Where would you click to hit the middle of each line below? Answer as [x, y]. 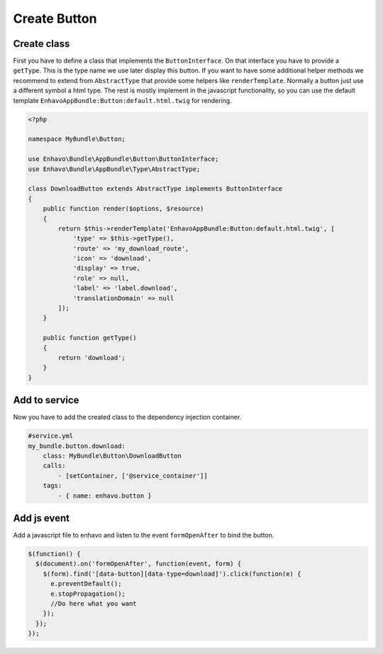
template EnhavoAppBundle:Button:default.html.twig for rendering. [122, 100]
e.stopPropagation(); [88, 594]
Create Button [55, 18]
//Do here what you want [94, 604]
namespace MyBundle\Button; [77, 139]
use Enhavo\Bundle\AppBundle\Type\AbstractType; [114, 169]
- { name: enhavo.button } [105, 496]
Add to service [46, 400]
